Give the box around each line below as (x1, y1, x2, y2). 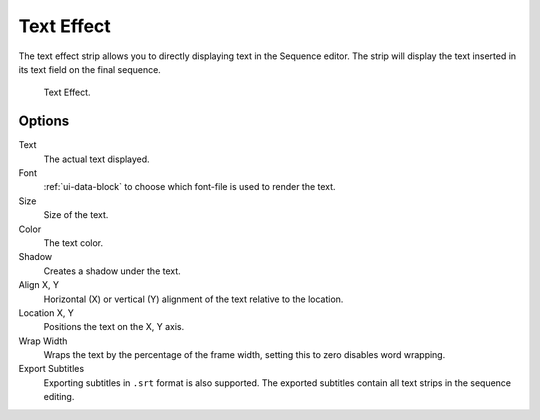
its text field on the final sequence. (18, 63, 162, 75)
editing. (43, 391, 75, 403)
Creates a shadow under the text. (43, 265, 182, 277)
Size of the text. (43, 209, 109, 221)
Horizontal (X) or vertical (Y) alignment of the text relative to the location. (43, 293, 344, 305)
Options (18, 113, 70, 130)
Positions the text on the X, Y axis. (43, 321, 185, 333)
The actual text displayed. (43, 153, 150, 165)
